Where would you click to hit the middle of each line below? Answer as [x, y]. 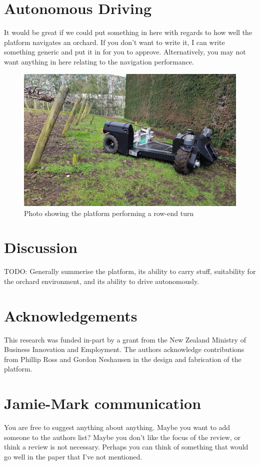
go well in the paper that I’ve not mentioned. [73, 456]
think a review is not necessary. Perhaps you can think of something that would [126, 447]
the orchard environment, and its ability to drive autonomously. [102, 281]
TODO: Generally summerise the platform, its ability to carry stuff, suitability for [130, 271]
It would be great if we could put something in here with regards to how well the [128, 32]
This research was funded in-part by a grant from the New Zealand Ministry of [125, 339]
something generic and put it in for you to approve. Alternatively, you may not [125, 52]
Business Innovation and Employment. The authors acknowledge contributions [124, 349]
